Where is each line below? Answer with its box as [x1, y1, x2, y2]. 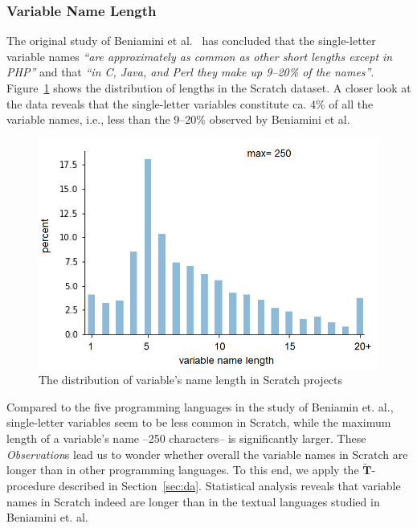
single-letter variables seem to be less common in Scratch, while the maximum [6, 414, 391, 431]
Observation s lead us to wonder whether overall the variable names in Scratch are [6, 445, 408, 462]
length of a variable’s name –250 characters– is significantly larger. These [6, 429, 366, 446]
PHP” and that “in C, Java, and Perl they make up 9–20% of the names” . [6, 63, 374, 80]
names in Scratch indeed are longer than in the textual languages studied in [6, 493, 380, 510]
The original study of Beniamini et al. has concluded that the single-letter [6, 32, 376, 49]
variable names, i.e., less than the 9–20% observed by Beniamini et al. [6, 111, 350, 128]
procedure [6, 477, 55, 493]
